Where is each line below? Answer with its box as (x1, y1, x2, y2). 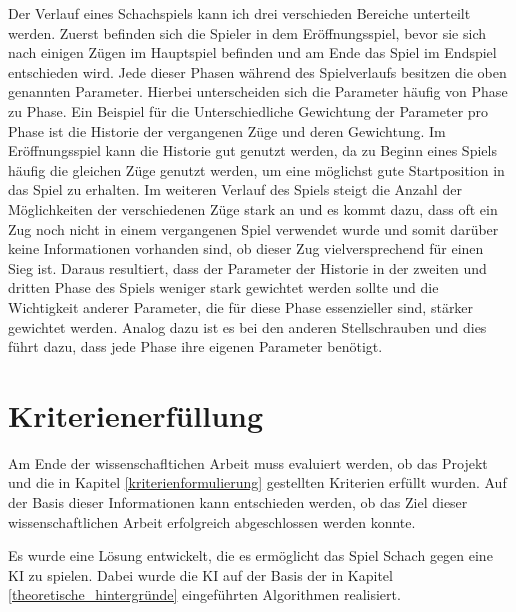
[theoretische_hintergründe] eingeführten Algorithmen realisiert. (8, 584, 401, 605)
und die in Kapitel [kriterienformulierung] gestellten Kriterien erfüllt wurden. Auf (8, 472, 507, 493)
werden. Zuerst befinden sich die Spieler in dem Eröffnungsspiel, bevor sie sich (8, 22, 487, 43)
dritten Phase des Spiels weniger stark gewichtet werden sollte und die (8, 277, 439, 298)
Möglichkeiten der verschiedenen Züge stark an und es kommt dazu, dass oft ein (8, 198, 498, 219)
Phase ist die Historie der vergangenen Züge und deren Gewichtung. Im (8, 120, 446, 141)
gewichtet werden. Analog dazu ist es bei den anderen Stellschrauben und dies (8, 316, 487, 337)
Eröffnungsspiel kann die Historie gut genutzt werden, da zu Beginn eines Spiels (8, 140, 497, 161)
